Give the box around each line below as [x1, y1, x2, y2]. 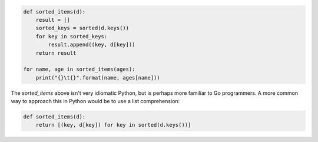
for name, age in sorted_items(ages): [23, 66, 135, 73]
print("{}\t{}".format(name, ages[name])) [35, 74, 160, 81]
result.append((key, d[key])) [48, 41, 135, 48]
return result [35, 49, 77, 56]
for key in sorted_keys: [35, 33, 108, 39]
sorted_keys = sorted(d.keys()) [35, 25, 130, 32]
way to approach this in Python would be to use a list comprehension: [11, 98, 180, 105]
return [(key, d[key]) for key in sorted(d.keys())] [35, 121, 191, 128]
